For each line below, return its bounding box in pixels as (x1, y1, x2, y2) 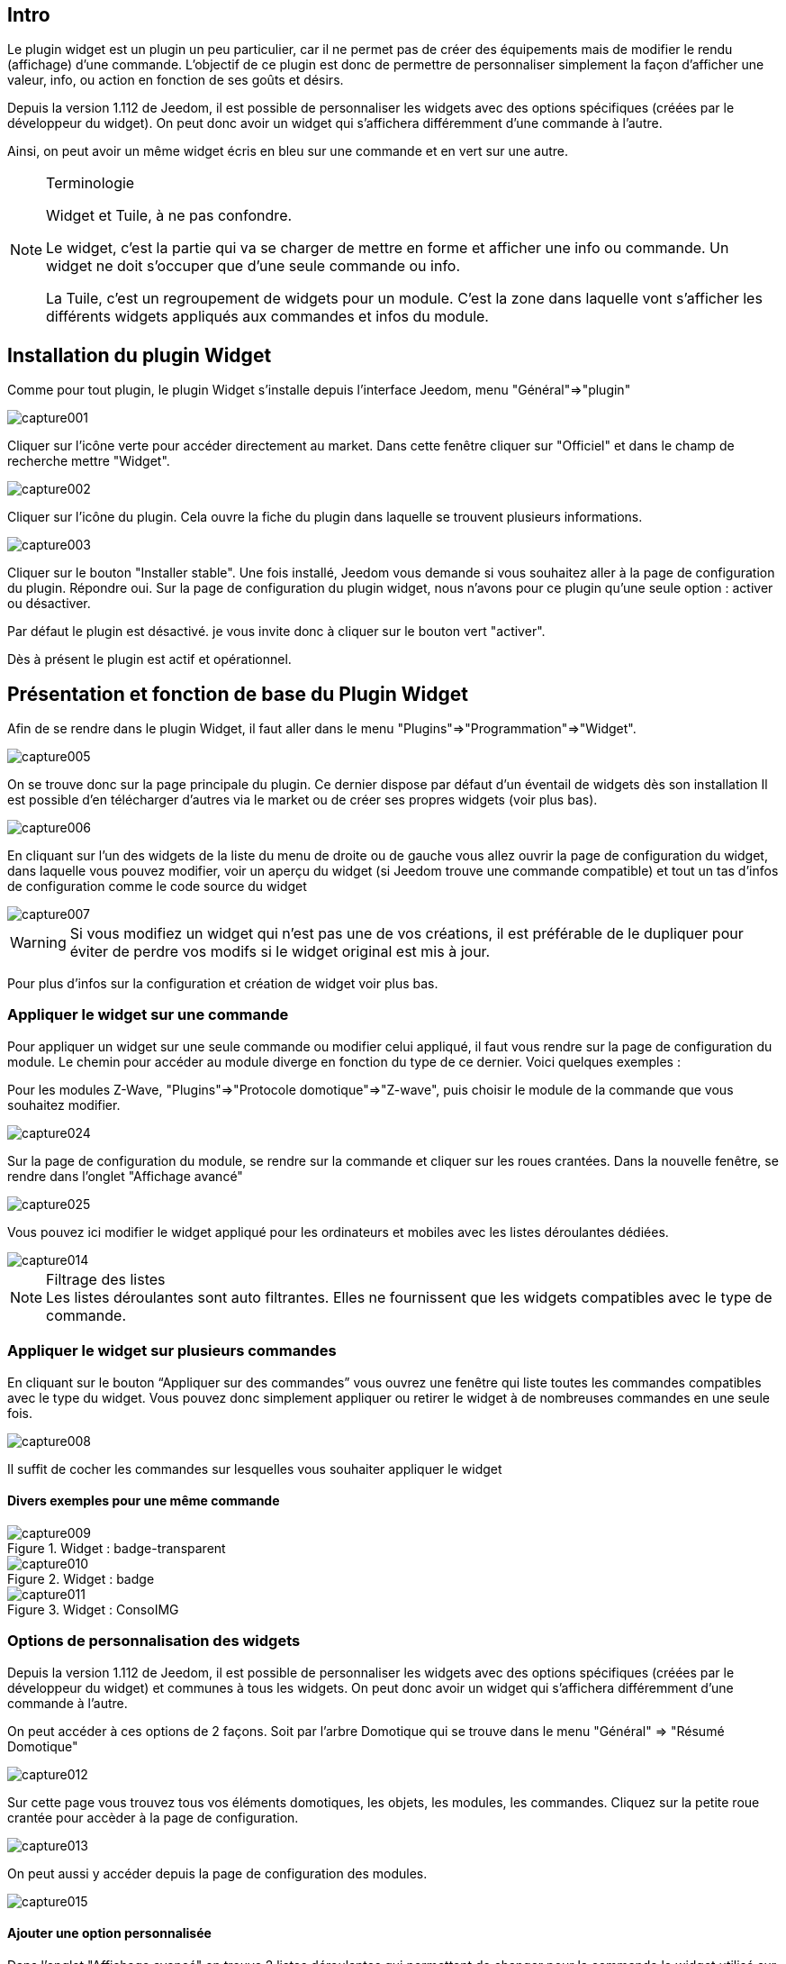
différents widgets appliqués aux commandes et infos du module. (46, 307, 489, 326)
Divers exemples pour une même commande (7, 1493, 280, 1509)
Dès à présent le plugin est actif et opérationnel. (7, 651, 292, 668)
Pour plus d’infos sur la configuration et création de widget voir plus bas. (7, 976, 438, 992)
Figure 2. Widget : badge (7, 1570, 155, 1587)
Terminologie (46, 174, 135, 193)
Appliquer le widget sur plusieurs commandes (7, 1341, 337, 1360)
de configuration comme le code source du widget (7, 878, 307, 895)
